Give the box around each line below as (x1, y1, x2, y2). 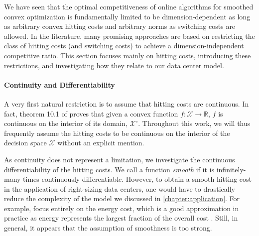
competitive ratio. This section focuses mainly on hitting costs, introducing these (4, 50, 251, 60)
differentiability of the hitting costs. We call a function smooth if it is (4, 164, 215, 174)
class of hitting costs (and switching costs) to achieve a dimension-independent (4, 40, 244, 51)
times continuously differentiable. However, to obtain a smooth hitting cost (23, 174, 252, 184)
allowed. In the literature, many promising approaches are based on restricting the (4, 30, 255, 41)
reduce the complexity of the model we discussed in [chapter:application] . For (4, 193, 240, 204)
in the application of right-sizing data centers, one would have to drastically (4, 183, 235, 194)
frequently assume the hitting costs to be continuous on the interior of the (4, 127, 230, 138)
